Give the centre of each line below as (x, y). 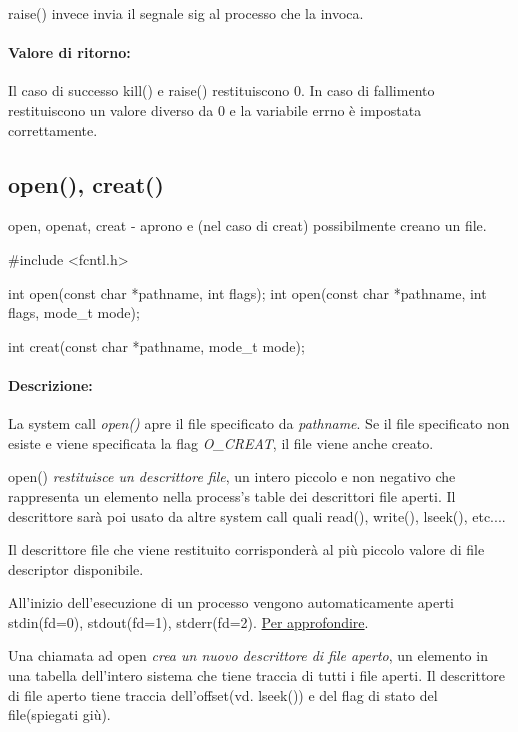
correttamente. (53, 129)
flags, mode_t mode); (74, 312)
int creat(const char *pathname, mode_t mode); (156, 345)
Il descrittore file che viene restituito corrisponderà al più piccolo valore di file (246, 549)
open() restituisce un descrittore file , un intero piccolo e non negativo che (232, 476)
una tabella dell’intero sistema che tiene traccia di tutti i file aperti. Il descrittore (257, 675)
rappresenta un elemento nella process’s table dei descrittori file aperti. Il (232, 495)
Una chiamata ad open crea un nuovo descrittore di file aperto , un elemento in (248, 655)
